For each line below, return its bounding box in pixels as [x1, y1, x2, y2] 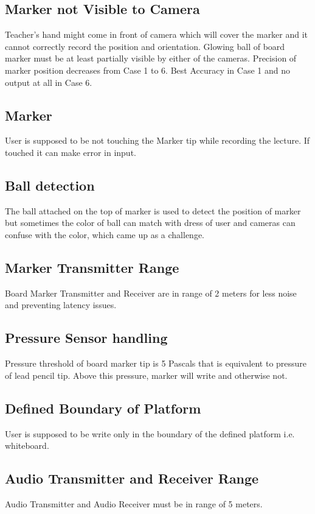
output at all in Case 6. [5, 76, 92, 88]
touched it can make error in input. [5, 146, 136, 158]
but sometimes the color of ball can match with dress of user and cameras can [5, 216, 296, 229]
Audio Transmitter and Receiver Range [5, 469, 259, 488]
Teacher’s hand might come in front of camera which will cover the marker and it [5, 28, 308, 41]
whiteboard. [5, 439, 49, 452]
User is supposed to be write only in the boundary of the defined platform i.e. [5, 427, 295, 440]
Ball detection [5, 175, 95, 194]
